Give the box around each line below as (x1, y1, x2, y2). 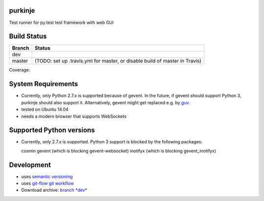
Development (9, 160, 51, 169)
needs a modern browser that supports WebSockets (21, 113, 127, 119)
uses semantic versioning (21, 174, 73, 179)
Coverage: (9, 67, 30, 73)
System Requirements (9, 80, 78, 88)
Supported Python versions (9, 126, 95, 134)
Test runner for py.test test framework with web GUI (9, 20, 114, 25)
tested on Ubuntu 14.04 (21, 107, 68, 112)
